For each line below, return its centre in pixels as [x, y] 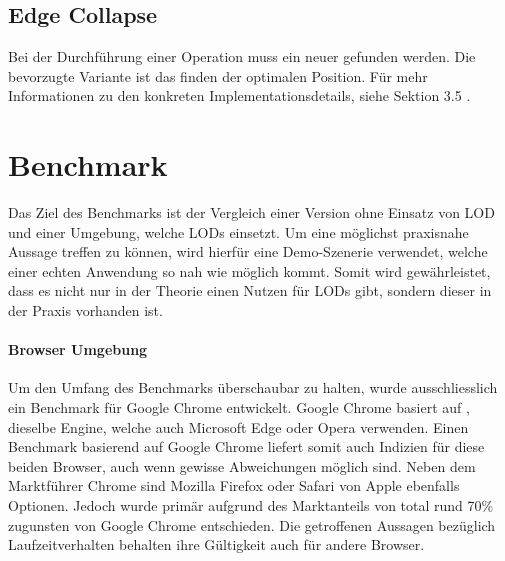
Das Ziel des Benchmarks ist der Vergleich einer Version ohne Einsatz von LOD [251, 212]
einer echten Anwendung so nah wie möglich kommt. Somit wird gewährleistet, [249, 270]
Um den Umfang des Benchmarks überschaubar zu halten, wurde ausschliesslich [253, 387]
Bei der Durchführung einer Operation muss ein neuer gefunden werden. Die [242, 56]
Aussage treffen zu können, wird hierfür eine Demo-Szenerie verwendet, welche [248, 251]
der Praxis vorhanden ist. [85, 310]
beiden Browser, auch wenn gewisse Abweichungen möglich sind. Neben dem [242, 465]
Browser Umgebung [78, 349]
